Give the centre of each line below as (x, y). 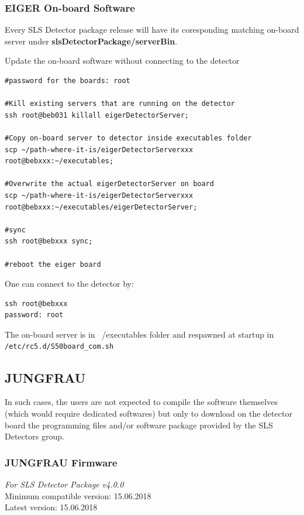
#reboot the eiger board (53, 264)
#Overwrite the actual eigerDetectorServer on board (109, 184)
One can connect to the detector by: (69, 284)
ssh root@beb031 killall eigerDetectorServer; (97, 115)
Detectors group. (34, 436)
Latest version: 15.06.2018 (51, 507)
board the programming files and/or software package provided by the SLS (139, 425)
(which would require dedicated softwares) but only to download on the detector (148, 413)
